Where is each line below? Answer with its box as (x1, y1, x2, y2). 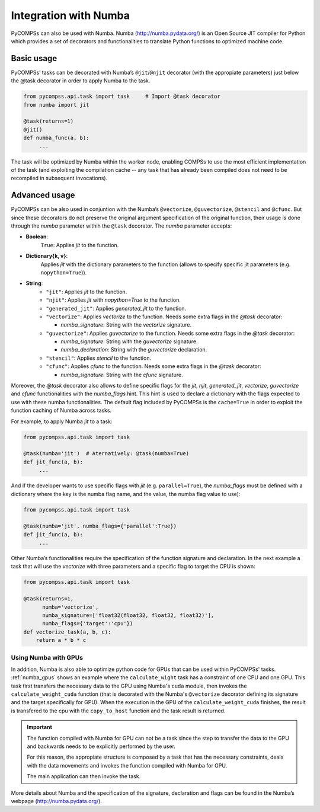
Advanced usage (11, 190, 75, 200)
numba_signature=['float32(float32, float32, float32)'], (42, 612, 215, 619)
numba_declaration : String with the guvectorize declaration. (60, 346, 207, 353)
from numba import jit (23, 101, 89, 108)
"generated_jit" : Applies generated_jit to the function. (46, 305, 187, 312)
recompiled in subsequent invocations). (11, 175, 108, 182)
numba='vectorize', (42, 603, 99, 610)
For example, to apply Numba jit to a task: (11, 418, 113, 425)
